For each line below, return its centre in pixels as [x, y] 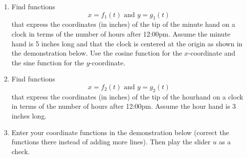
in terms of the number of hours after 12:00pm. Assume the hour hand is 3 [124, 106]
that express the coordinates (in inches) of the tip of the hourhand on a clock [127, 96]
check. [21, 151]
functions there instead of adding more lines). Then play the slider [111, 142]
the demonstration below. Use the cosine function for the [97, 53]
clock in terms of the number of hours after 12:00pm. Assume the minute [121, 33]
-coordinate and [212, 53]
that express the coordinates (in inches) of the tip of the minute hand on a [123, 24]
